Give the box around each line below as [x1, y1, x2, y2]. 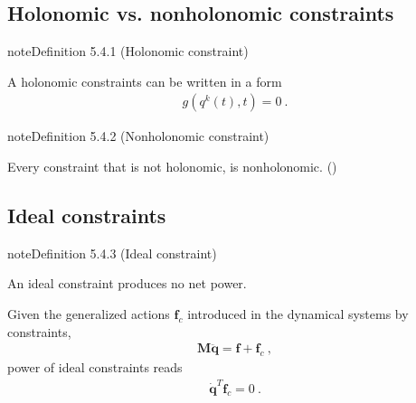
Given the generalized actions [7, 305, 170, 323]
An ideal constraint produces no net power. [7, 274, 247, 293]
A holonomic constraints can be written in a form [7, 71, 282, 90]
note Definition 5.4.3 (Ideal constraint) [7, 243, 217, 262]
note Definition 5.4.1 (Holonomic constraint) [7, 42, 249, 61]
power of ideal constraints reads [7, 358, 183, 377]
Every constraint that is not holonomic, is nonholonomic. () [7, 157, 337, 176]
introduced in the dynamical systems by [187, 305, 409, 323]
